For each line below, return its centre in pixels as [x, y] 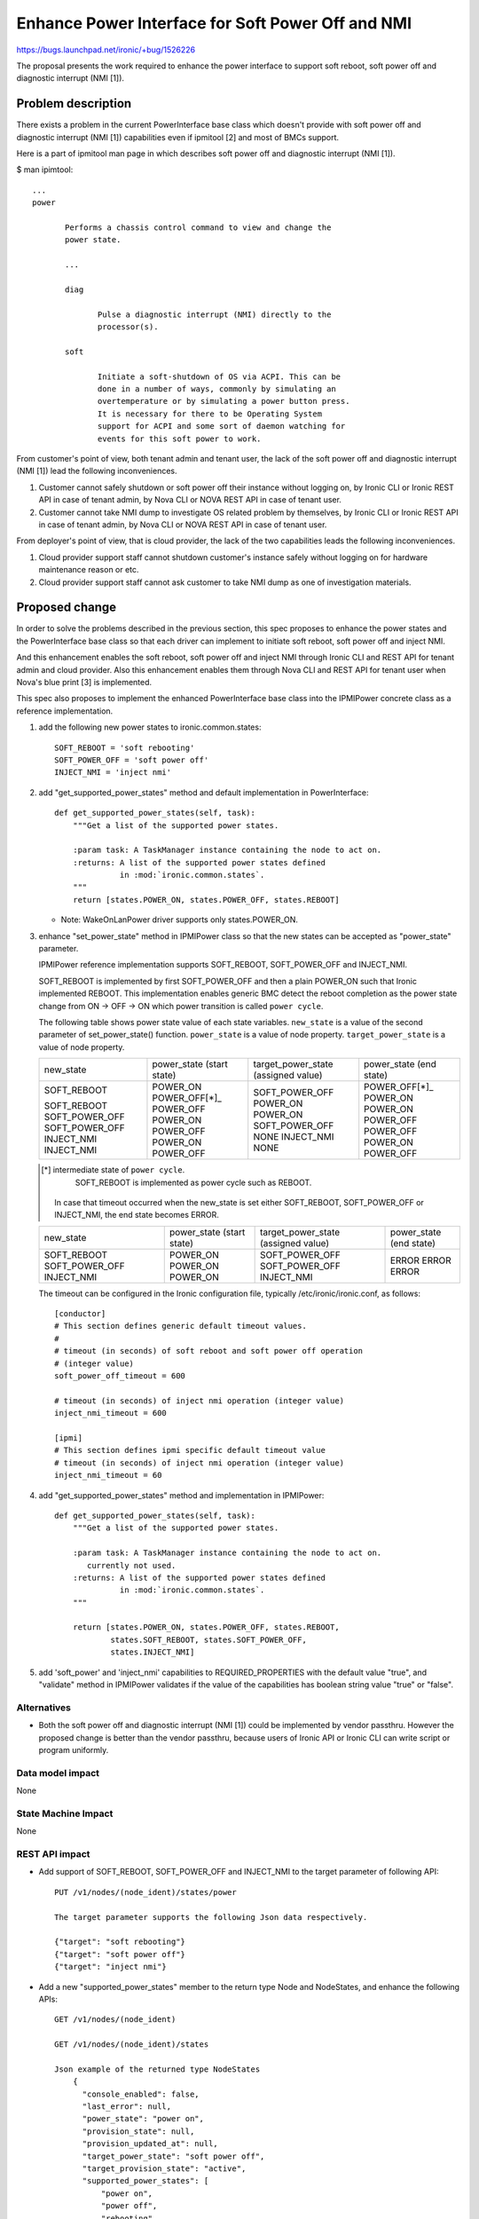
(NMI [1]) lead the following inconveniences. [97, 471]
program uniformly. [74, 1749]
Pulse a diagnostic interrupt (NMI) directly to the [215, 314]
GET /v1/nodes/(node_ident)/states [132, 2045]
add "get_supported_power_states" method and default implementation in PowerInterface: [204, 792]
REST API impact [53, 1854]
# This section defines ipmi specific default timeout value [190, 1450]
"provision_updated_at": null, [150, 2144]
